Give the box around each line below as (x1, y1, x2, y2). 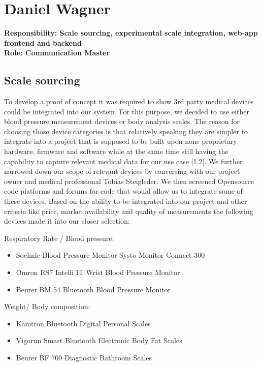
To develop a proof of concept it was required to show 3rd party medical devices (4, 96, 254, 107)
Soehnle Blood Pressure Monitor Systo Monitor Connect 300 (16, 250, 205, 260)
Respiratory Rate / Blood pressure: (4, 232, 114, 243)
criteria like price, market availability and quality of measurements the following (4, 205, 253, 216)
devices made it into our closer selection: (4, 216, 130, 226)
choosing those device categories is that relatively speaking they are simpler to (4, 126, 248, 136)
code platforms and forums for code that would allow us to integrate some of (4, 186, 243, 196)
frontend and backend (4, 37, 82, 48)
